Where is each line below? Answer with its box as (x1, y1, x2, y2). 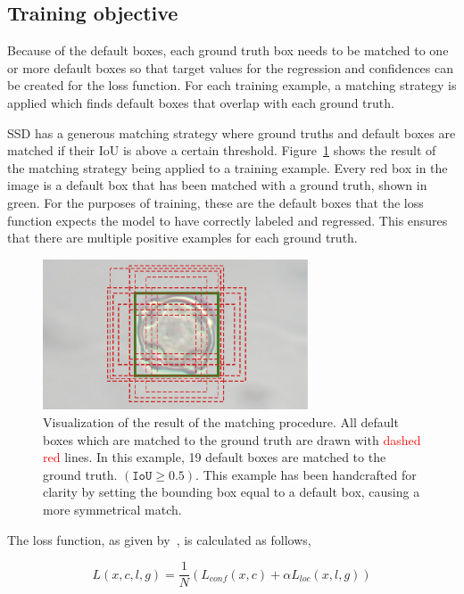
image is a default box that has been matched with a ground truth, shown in (7, 176, 427, 194)
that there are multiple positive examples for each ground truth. (7, 228, 358, 247)
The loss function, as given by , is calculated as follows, (7, 530, 311, 549)
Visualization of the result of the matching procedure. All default (43, 412, 399, 431)
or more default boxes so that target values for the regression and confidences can (7, 58, 453, 77)
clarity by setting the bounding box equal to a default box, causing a (43, 483, 420, 501)
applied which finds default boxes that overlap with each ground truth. (7, 93, 394, 111)
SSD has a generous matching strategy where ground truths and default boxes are (7, 123, 456, 142)
